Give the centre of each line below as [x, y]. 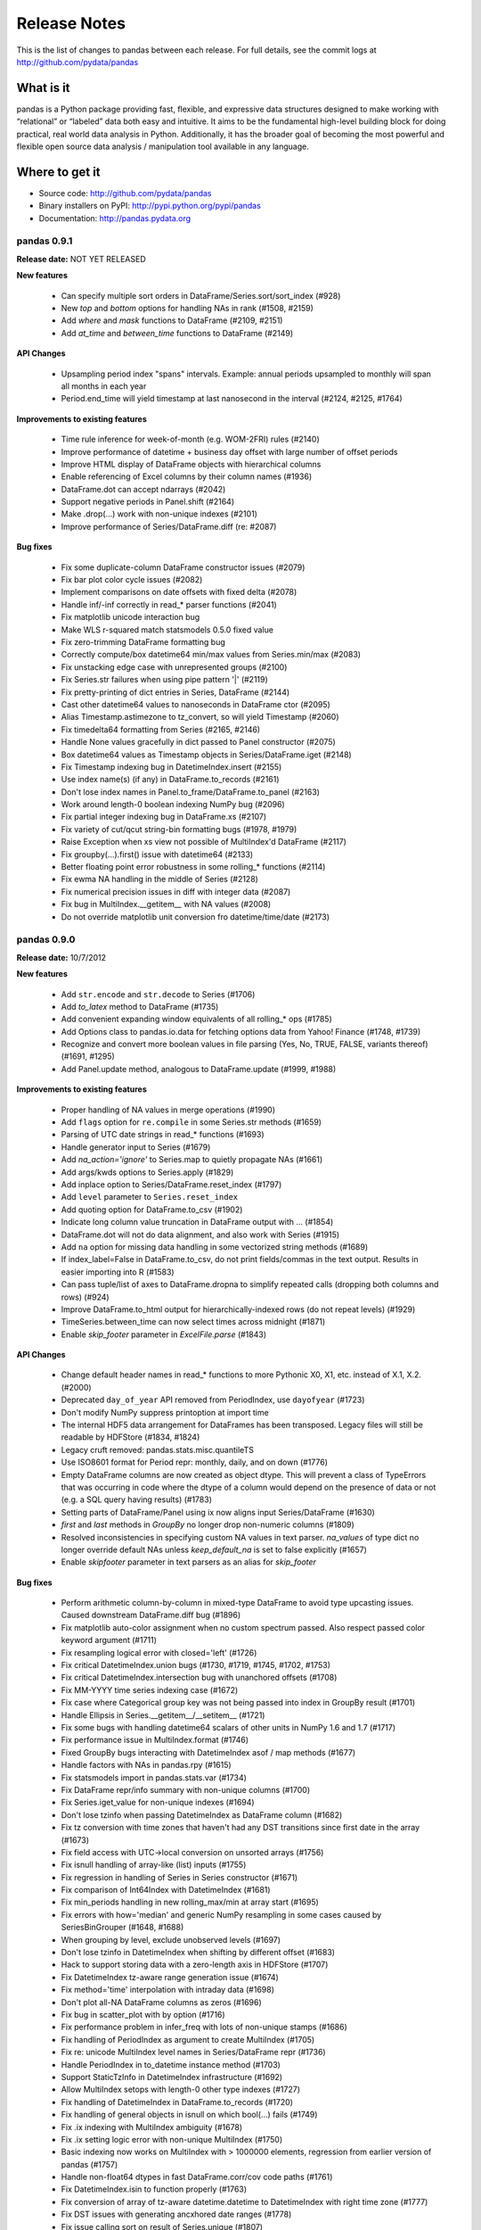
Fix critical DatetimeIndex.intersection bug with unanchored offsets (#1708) [199, 1678]
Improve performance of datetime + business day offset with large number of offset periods [229, 451]
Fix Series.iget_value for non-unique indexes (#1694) [158, 1803]
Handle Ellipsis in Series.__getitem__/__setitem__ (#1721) [163, 1715]
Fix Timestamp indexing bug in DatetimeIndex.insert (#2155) [171, 766]
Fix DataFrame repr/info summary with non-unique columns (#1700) [186, 1789]
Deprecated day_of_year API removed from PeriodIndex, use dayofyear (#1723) [213, 1400]
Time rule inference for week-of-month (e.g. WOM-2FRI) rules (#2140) [190, 439]
